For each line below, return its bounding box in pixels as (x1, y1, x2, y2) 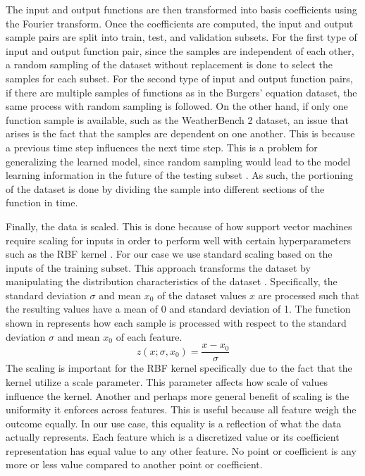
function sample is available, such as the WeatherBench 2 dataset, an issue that (6, 112, 349, 127)
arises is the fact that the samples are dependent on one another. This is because (6, 126, 355, 141)
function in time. (6, 195, 78, 210)
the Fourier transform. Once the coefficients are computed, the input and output (6, 15, 354, 30)
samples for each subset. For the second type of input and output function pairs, (6, 70, 353, 85)
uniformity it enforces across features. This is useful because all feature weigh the (6, 402, 357, 417)
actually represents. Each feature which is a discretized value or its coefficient (6, 430, 340, 444)
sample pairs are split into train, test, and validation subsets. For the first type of (6, 30, 357, 44)
